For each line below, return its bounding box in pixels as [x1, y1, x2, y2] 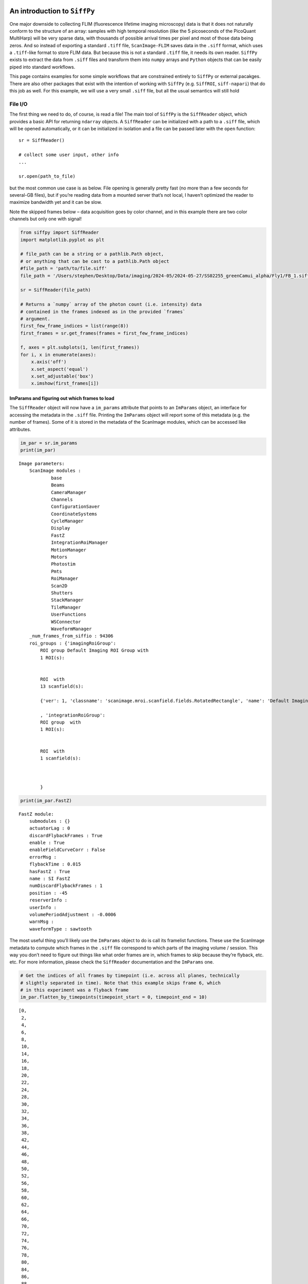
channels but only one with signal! [9, 216, 82, 222]
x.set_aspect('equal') [31, 366, 88, 372]
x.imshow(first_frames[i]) [31, 381, 100, 386]
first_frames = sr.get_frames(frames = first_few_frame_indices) [20, 330, 188, 336]
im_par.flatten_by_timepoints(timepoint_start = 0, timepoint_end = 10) [20, 994, 207, 1000]
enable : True [29, 840, 65, 846]
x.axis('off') [31, 359, 67, 365]
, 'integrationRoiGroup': [40, 712, 105, 718]
